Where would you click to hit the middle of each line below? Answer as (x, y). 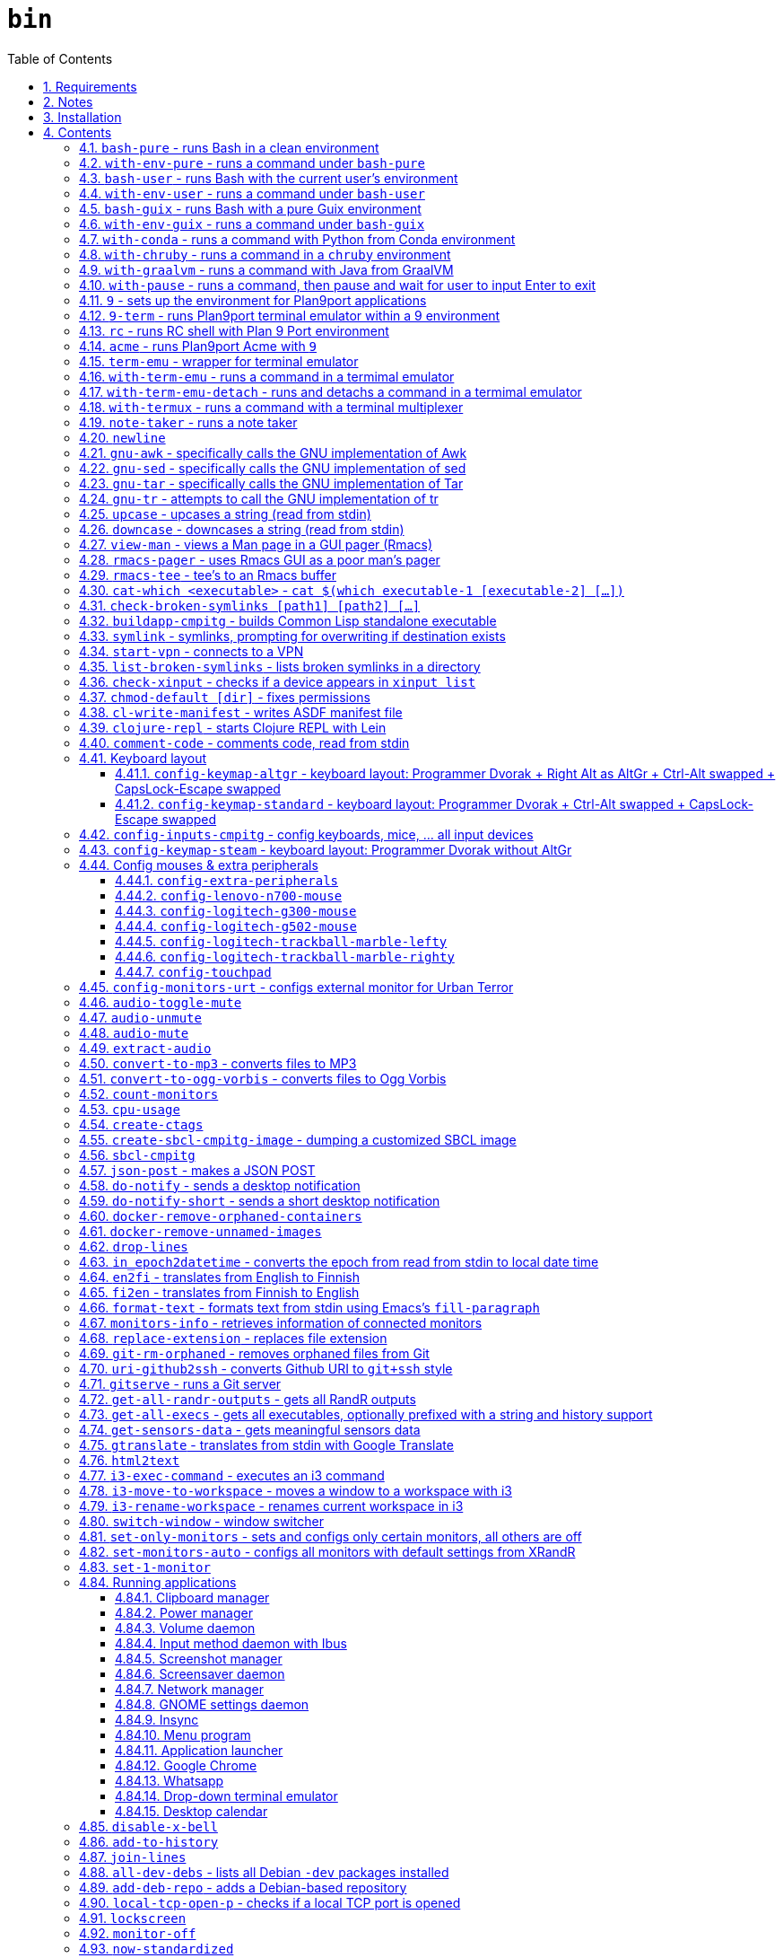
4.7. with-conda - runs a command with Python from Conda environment (297, 239)
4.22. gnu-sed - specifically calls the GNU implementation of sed (273, 468)
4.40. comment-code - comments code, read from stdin (244, 742)
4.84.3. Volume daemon (185, 1628)
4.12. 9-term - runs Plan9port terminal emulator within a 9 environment (290, 315)
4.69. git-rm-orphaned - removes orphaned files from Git (254, 1353)
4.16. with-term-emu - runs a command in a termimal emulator (267, 376)
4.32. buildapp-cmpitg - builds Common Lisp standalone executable (288, 620)
